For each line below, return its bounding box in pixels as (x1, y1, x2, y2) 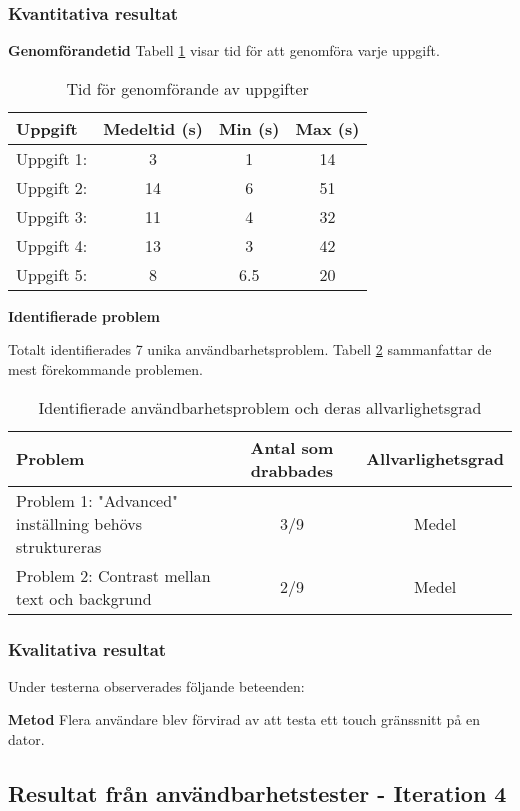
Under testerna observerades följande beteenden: (8, 675, 305, 696)
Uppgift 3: (16, 204, 88, 228)
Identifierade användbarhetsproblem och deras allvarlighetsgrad (38, 395, 482, 419)
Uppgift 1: (16, 146, 88, 170)
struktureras (16, 534, 102, 558)
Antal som (250, 435, 334, 459)
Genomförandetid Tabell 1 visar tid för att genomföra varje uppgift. (8, 40, 440, 61)
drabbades (250, 458, 333, 482)
